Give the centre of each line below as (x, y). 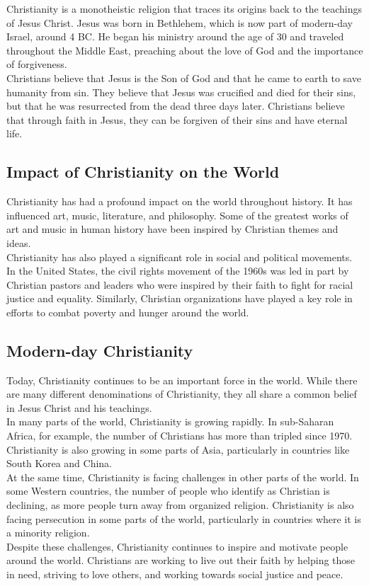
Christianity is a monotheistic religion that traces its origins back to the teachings (184, 8)
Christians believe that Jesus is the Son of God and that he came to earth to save (184, 77)
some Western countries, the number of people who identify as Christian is (168, 491)
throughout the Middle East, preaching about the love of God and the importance (185, 50)
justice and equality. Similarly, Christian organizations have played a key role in (180, 298)
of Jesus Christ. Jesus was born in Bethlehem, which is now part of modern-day (180, 22)
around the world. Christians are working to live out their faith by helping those (181, 560)
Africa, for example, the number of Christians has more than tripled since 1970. (180, 436)
